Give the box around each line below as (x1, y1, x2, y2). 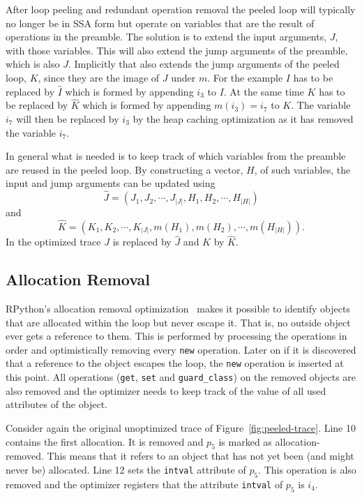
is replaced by (112, 234, 172, 249)
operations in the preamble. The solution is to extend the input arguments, (6, 29, 327, 44)
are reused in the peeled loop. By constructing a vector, (6, 162, 243, 176)
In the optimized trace (6, 234, 101, 249)
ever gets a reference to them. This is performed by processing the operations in (6, 329, 347, 343)
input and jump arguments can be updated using (6, 176, 216, 190)
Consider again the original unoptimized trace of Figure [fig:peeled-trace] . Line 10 (6, 420, 356, 435)
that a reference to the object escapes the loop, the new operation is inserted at (6, 356, 344, 370)
